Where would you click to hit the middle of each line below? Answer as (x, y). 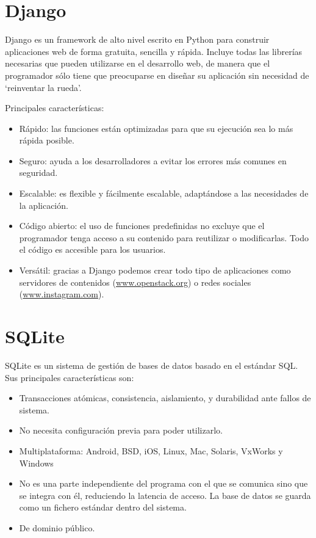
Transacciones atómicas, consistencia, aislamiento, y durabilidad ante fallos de (165, 398)
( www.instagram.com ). (62, 294)
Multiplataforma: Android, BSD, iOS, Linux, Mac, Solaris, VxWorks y (151, 450)
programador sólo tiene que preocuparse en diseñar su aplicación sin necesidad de (157, 75)
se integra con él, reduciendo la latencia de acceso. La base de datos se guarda (165, 495)
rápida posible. (47, 140)
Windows (36, 463)
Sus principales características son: (70, 377)
